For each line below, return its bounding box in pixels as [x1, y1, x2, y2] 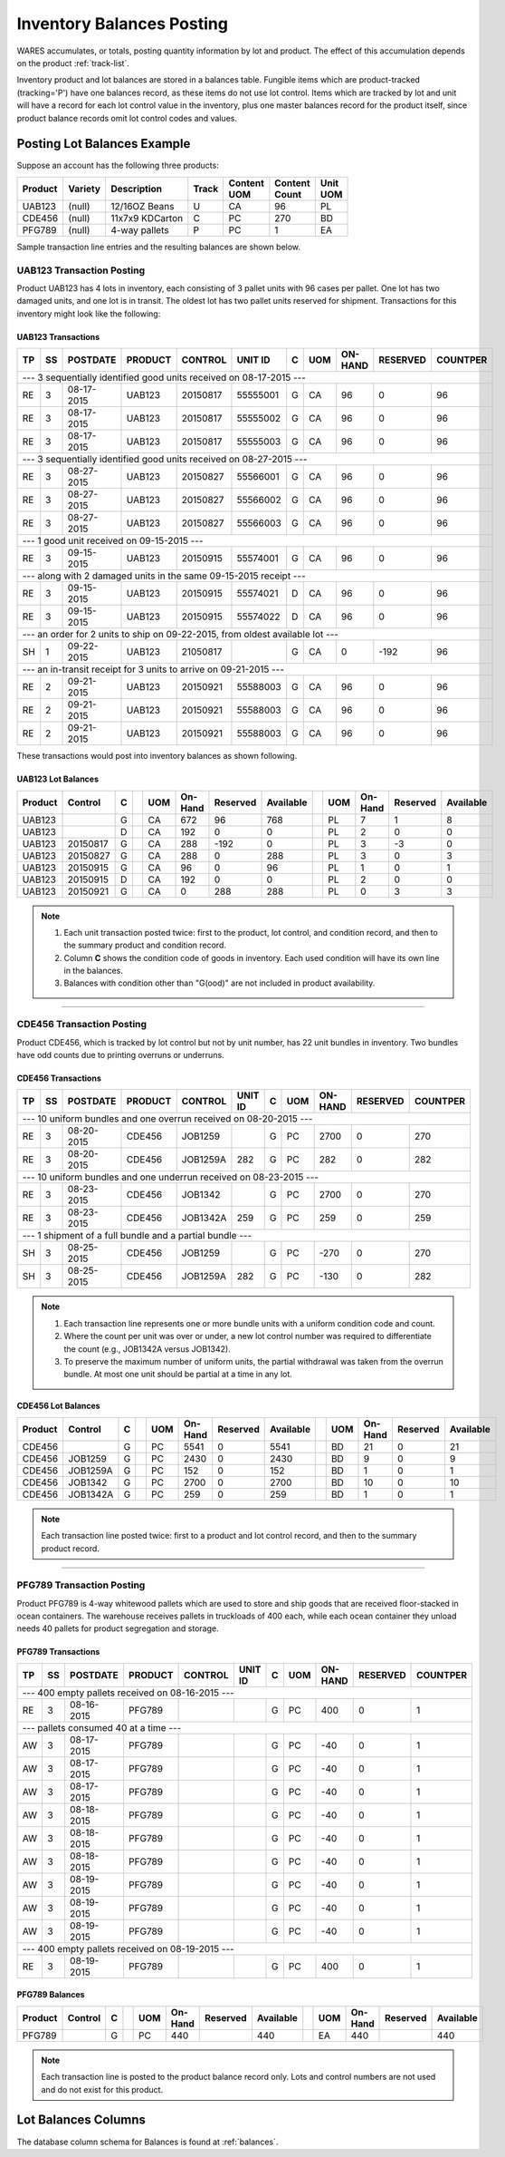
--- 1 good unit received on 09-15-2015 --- [22, 535, 204, 548]
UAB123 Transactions [16, 331, 100, 342]
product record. [41, 1542, 100, 1554]
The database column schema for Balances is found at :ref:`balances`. [16, 2136, 279, 2147]
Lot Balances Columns [16, 2113, 147, 2128]
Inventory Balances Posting [16, 14, 228, 34]
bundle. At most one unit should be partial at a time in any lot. [63, 1369, 293, 1380]
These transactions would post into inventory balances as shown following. [16, 751, 298, 762]
